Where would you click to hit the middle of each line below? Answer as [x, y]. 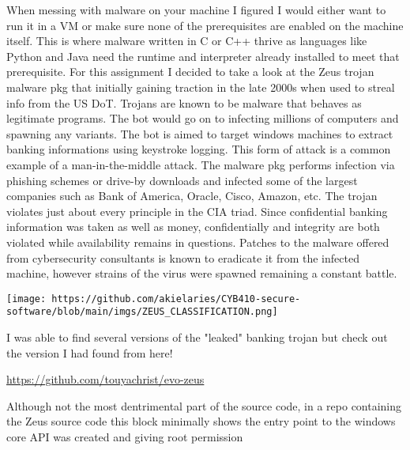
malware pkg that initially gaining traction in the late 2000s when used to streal [201, 87]
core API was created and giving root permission [125, 436]
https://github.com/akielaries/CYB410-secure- [176, 299]
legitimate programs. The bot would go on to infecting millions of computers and [203, 118]
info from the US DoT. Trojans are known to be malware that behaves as [184, 102]
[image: [26, 299]
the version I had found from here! [90, 352]
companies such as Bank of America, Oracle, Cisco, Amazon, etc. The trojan [192, 196]
